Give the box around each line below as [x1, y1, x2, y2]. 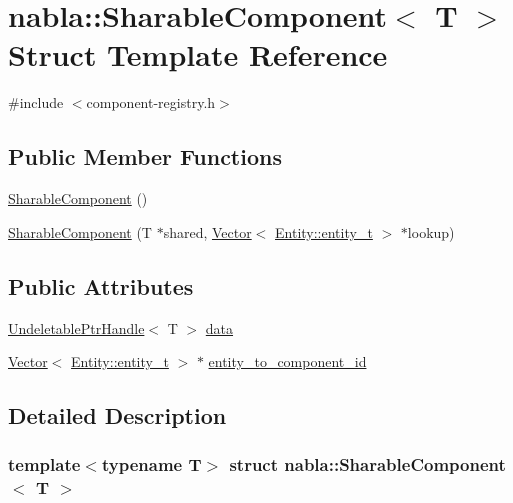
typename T [101, 452, 202, 477]
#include [8, 92, 64, 113]
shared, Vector [163, 221, 252, 242]
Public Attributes [8, 270, 194, 301]
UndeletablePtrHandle [8, 317, 145, 338]
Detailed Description [8, 400, 227, 431]
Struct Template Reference [8, 34, 388, 75]
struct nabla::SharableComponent [229, 452, 506, 477]
